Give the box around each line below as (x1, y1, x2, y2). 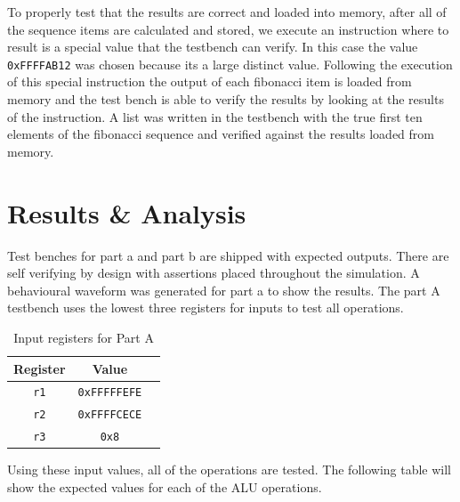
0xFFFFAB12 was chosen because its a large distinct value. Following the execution (7, 54, 453, 73)
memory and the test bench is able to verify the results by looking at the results (7, 90, 444, 109)
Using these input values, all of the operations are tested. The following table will (7, 460, 452, 479)
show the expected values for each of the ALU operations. (7, 477, 322, 496)
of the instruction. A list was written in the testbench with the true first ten (7, 107, 423, 125)
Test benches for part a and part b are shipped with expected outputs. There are (7, 246, 449, 264)
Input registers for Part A (13, 328, 154, 346)
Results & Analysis (7, 194, 246, 231)
